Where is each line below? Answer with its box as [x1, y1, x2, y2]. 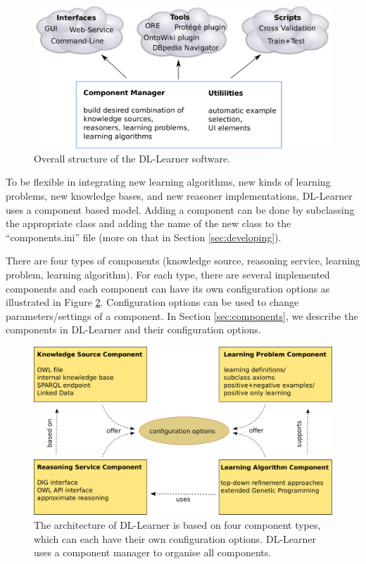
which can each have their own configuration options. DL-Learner [34, 531, 316, 546]
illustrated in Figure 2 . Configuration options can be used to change [6, 295, 299, 309]
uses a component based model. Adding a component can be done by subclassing [6, 202, 355, 217]
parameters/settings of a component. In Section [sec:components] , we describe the [6, 308, 358, 323]
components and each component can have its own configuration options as [6, 281, 330, 295]
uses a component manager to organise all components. [34, 545, 272, 560]
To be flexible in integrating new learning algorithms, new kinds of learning [6, 174, 331, 189]
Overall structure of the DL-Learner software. [34, 150, 231, 165]
